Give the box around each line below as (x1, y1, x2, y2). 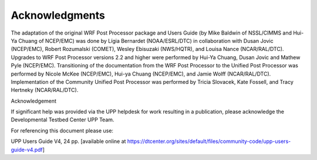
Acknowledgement (11, 97, 57, 104)
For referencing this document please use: (11, 127, 114, 134)
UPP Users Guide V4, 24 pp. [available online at (11, 138, 126, 145)
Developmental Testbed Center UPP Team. (11, 116, 114, 123)
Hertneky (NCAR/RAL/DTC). (11, 87, 79, 94)
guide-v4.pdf (11, 146, 43, 153)
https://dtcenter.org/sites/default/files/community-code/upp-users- (127, 138, 291, 145)
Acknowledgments (11, 9, 106, 22)
